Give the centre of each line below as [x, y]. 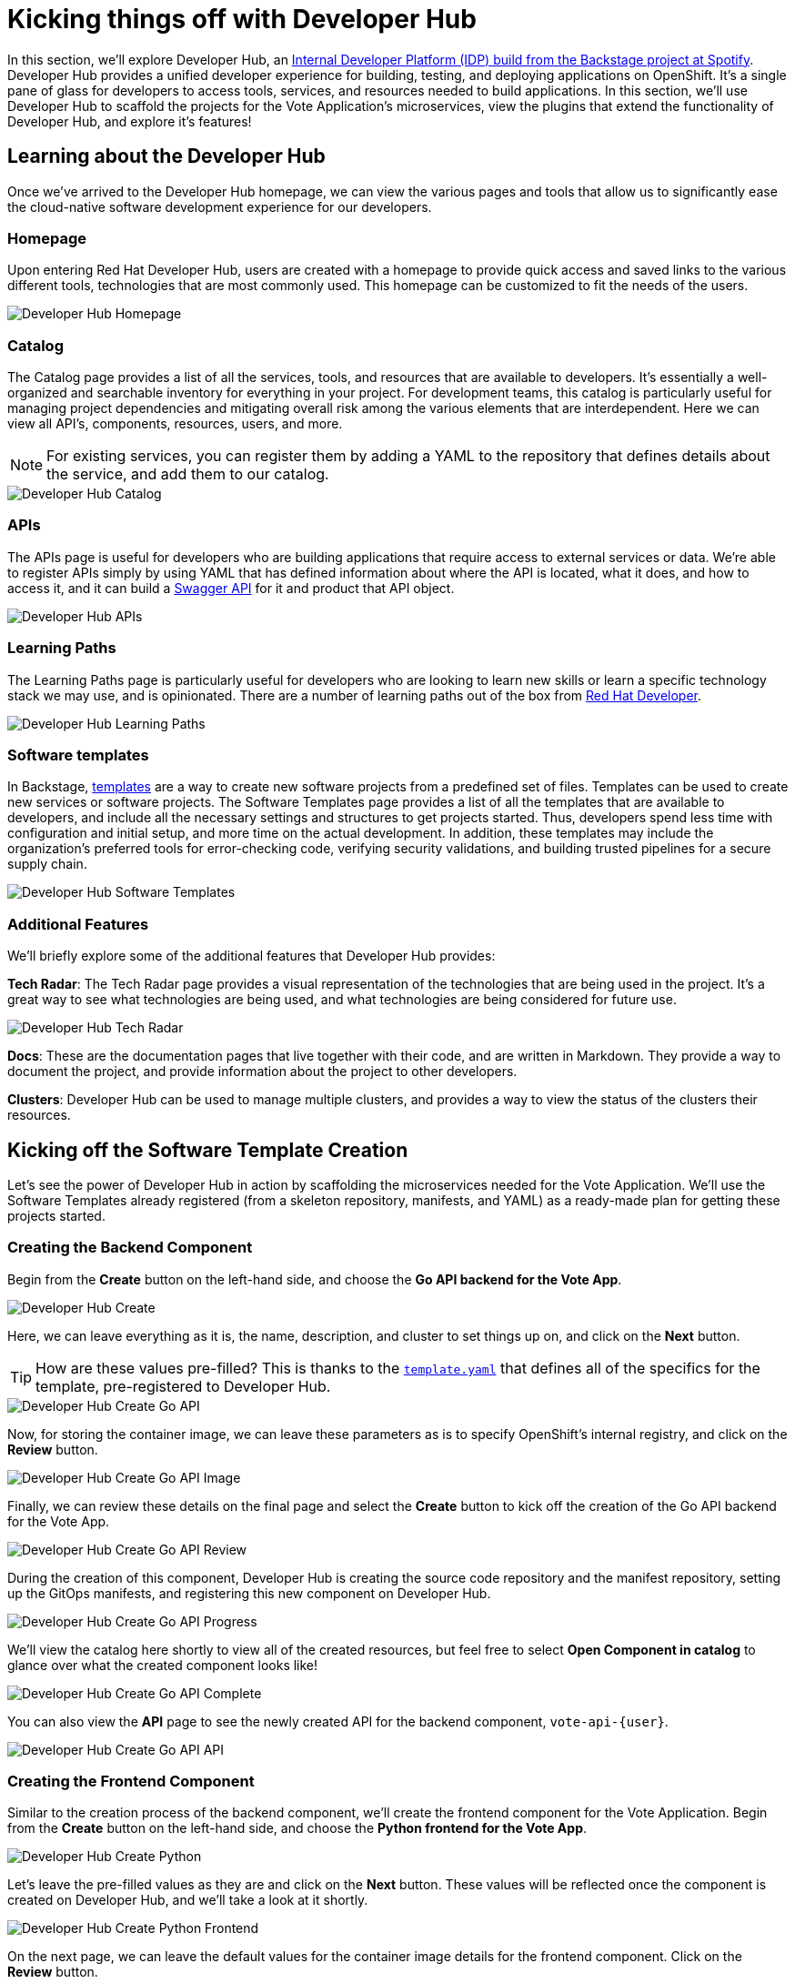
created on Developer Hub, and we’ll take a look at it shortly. [188, 1900]
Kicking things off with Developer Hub [242, 19]
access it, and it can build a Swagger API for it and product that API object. [231, 588]
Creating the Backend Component [130, 1248]
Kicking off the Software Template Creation [208, 1150]
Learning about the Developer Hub [166, 156]
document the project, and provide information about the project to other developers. [262, 1072]
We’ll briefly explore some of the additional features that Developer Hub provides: [252, 956]
